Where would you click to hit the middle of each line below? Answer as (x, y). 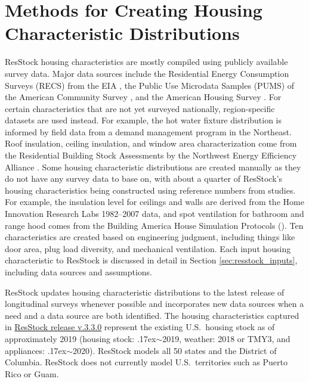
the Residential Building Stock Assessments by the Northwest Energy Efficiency (151, 155)
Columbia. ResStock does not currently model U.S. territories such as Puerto (146, 362)
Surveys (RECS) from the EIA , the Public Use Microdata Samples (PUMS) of (150, 85)
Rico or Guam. (32, 373)
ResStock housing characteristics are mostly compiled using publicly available (146, 62)
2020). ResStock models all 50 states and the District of (174, 350)
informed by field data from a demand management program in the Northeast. (148, 131)
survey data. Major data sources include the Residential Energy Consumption (147, 73)
